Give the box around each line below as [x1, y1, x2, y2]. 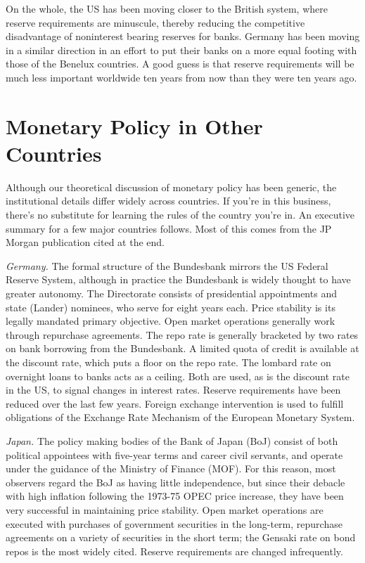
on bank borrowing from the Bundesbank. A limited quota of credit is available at [6, 341, 359, 356]
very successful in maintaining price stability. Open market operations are [6, 502, 324, 517]
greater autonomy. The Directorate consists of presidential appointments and [6, 286, 337, 301]
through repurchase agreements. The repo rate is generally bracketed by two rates [6, 327, 359, 342]
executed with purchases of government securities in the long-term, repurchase [6, 516, 342, 531]
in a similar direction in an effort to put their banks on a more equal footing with [6, 42, 357, 57]
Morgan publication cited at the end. [6, 235, 165, 250]
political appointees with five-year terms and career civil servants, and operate [6, 447, 343, 462]
